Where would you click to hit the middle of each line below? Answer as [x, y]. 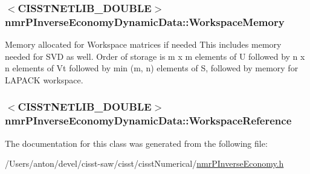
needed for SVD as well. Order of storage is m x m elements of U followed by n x [155, 56]
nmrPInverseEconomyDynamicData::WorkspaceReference [148, 121]
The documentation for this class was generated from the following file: [136, 143]
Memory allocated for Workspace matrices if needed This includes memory [143, 44]
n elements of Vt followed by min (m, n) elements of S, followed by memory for [152, 68]
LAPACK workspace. [44, 79]
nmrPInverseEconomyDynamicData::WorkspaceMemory [145, 21]
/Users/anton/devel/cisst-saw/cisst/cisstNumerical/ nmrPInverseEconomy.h [144, 163]
